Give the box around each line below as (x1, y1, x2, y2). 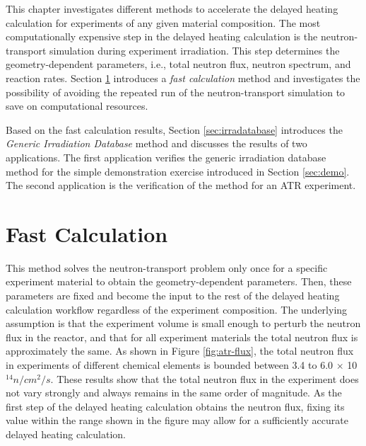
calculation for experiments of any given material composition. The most (6, 15, 321, 30)
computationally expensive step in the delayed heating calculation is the (6, 29, 318, 44)
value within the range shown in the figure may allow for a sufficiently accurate (6, 413, 348, 428)
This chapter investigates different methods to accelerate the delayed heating (6, 1, 338, 16)
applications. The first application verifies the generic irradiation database (6, 149, 326, 164)
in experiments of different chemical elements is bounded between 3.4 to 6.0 (6, 358, 333, 372)
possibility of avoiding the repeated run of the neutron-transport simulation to (6, 84, 346, 99)
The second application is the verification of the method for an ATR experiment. (6, 178, 356, 193)
